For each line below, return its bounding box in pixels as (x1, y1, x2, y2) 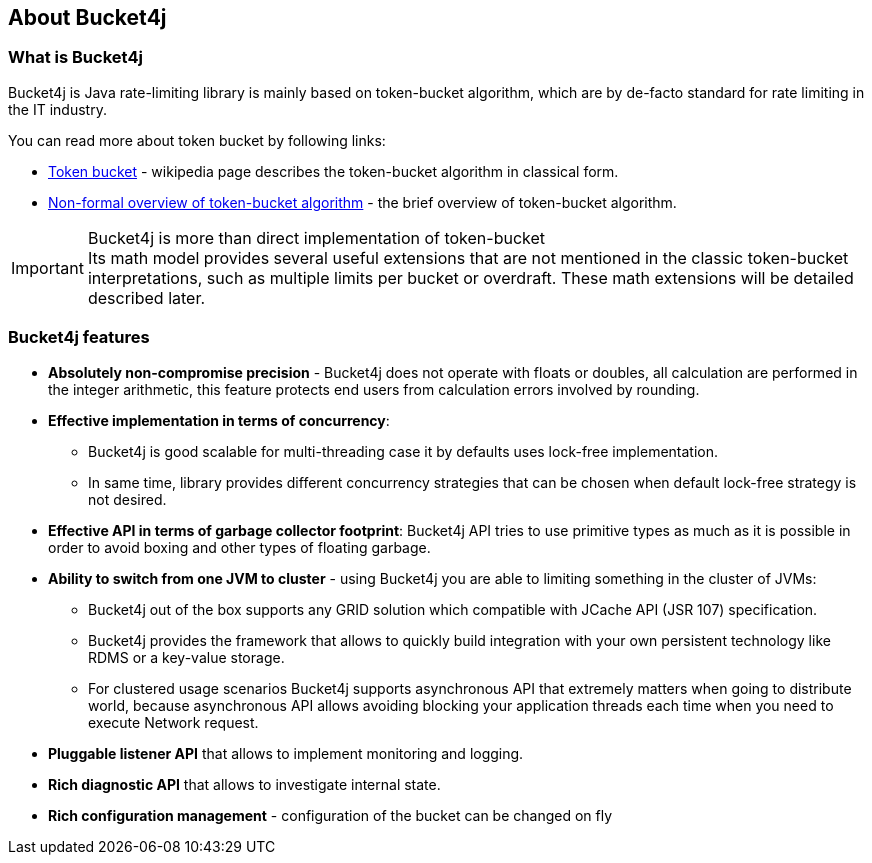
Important (11, 257, 84, 278)
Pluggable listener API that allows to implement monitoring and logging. (48, 744, 524, 762)
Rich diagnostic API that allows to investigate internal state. (48, 775, 441, 793)
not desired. (88, 490, 167, 508)
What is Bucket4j (8, 47, 143, 68)
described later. (87, 287, 206, 308)
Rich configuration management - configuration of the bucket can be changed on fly (48, 806, 613, 824)
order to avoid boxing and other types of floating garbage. (48, 538, 431, 556)
